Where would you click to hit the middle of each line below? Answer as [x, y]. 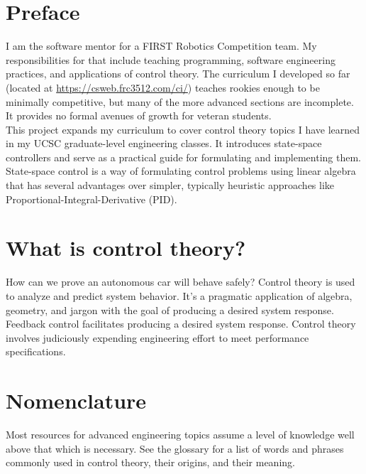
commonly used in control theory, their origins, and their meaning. [150, 462]
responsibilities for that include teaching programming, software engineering [171, 59]
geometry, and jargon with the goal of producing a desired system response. [170, 309]
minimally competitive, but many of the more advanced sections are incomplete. [180, 101]
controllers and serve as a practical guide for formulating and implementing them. [183, 157]
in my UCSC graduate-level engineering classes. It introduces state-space [164, 143]
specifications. [36, 351]
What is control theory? [126, 248]
